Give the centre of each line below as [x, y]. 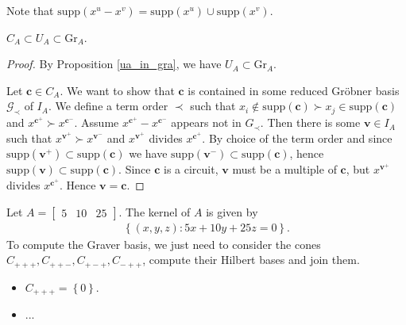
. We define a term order [108, 106]
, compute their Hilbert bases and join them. [251, 260]
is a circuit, [191, 169]
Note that [30, 10]
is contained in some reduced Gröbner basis [294, 90]
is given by [232, 211]
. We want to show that [117, 90]
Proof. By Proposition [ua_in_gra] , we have [114, 64]
